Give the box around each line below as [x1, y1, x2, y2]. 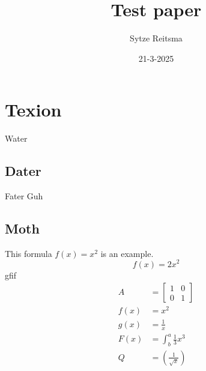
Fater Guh [5, 190, 43, 202]
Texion [5, 97, 62, 122]
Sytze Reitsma [130, 32, 183, 44]
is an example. [100, 247, 154, 259]
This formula [5, 247, 52, 259]
